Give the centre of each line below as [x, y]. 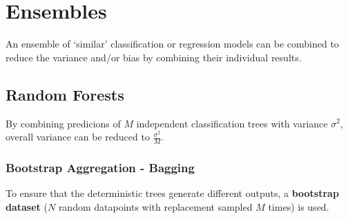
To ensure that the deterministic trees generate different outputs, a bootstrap [172, 193]
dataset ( [27, 206]
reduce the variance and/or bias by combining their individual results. [154, 57]
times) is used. [299, 206]
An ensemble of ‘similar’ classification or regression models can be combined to [172, 44]
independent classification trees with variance [232, 123]
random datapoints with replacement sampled [155, 206]
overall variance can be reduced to [78, 137]
